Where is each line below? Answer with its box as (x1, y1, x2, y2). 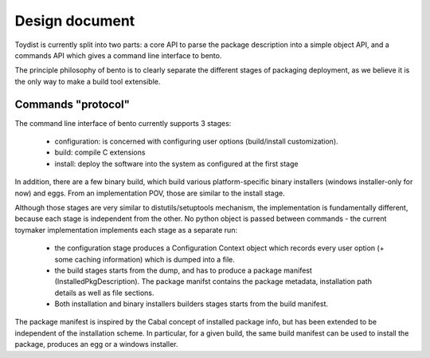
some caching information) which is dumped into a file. (54, 254, 235, 264)
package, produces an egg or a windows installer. (14, 340, 178, 349)
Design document (14, 12, 135, 30)
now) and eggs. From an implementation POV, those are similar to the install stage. (14, 188, 286, 198)
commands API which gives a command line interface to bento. (14, 50, 222, 60)
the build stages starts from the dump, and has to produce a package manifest (54, 266, 312, 275)
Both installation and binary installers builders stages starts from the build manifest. (54, 299, 329, 309)
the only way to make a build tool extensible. (14, 77, 161, 86)
